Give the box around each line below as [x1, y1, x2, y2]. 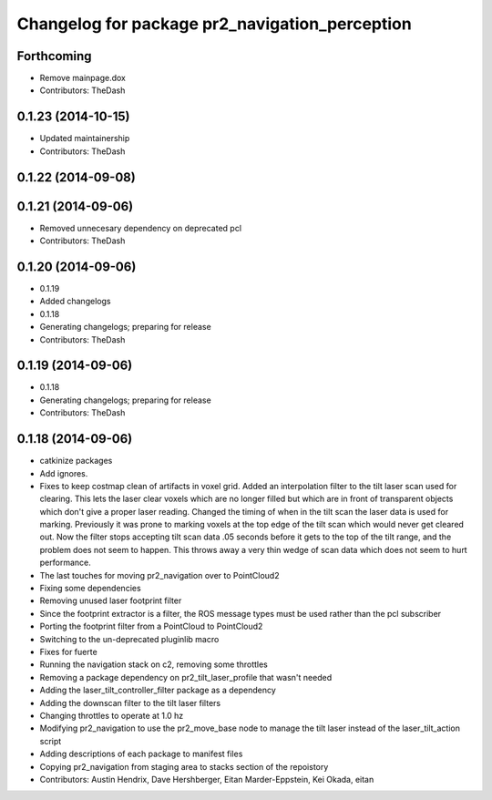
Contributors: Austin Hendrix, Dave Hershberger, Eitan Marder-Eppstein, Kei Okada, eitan [39, 774, 374, 785]
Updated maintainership [39, 133, 130, 144]
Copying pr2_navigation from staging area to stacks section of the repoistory [39, 761, 329, 772]
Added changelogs [39, 296, 111, 307]
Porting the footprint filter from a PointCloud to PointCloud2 [39, 621, 263, 632]
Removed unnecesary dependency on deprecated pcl [39, 222, 241, 233]
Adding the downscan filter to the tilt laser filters [39, 697, 221, 708]
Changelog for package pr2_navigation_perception [16, 14, 412, 34]
